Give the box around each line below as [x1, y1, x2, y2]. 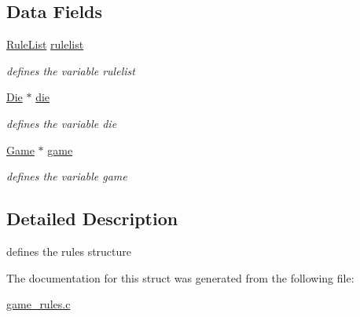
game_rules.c [6, 296, 71, 312]
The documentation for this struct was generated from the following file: [6, 269, 354, 286]
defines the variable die [6, 115, 117, 131]
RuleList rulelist [6, 36, 84, 53]
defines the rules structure [6, 242, 132, 259]
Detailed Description [6, 206, 178, 231]
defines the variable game [6, 168, 127, 184]
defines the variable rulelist [6, 62, 135, 78]
